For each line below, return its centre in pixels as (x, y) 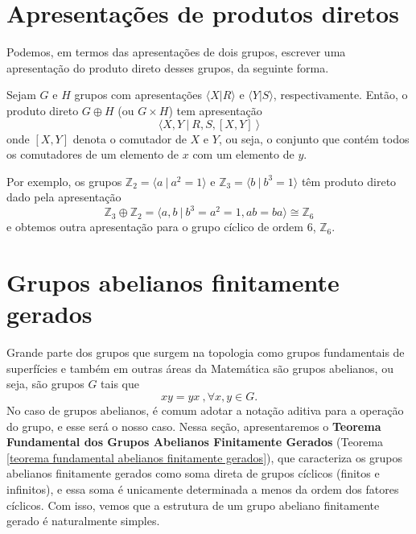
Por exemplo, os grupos (64, 181)
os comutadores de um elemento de (93, 154)
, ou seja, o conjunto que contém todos (314, 138)
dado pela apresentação (64, 197)
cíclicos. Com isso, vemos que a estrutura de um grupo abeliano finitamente (193, 505)
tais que (120, 384)
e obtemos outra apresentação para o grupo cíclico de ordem (155, 227)
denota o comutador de (130, 138)
